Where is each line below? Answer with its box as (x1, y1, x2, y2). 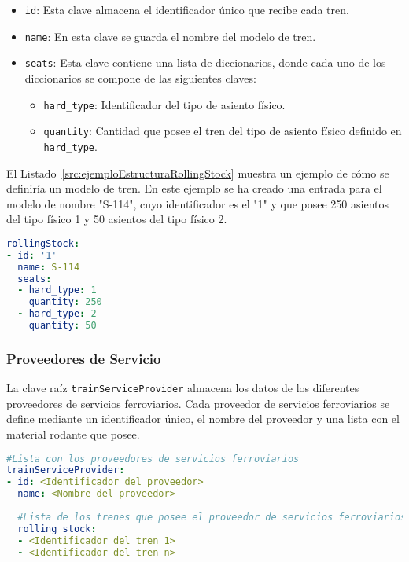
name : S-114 (17, 261, 80, 273)
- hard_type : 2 (17, 308, 97, 320)
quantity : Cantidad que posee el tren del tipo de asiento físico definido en (43, 123, 402, 139)
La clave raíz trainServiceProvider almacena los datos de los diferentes (6, 380, 359, 396)
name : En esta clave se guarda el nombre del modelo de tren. (24, 28, 316, 44)
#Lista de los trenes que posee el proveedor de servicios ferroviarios (17, 511, 407, 523)
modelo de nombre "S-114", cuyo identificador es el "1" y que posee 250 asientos (6, 195, 389, 211)
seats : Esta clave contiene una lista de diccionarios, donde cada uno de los (24, 54, 386, 71)
